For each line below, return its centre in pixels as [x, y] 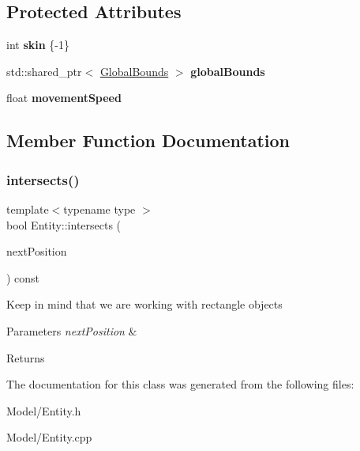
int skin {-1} [38, 45]
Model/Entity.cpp [49, 437]
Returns [26, 357]
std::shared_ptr [44, 71]
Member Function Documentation [148, 140]
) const [23, 277]
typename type [99, 208]
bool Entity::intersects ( [64, 224]
